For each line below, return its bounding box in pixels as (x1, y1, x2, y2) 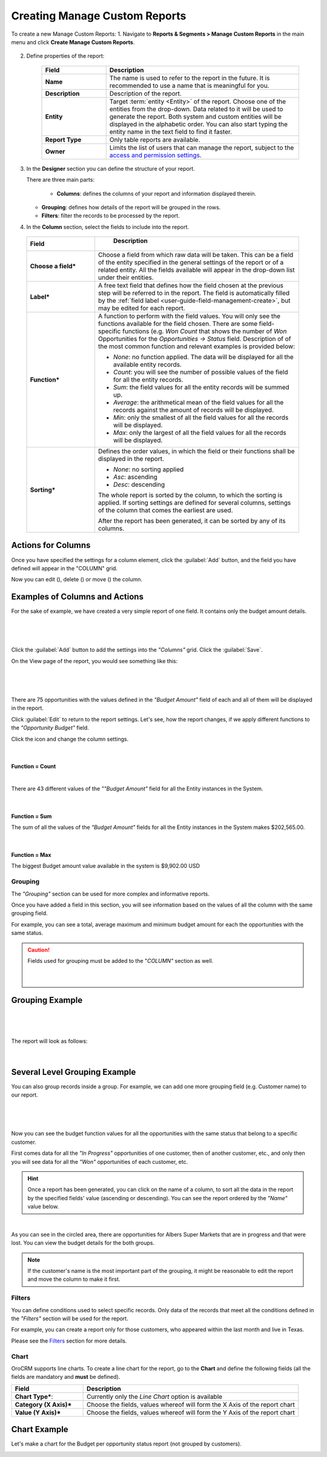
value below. (27, 1203, 59, 1211)
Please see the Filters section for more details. (11, 1337, 127, 1344)
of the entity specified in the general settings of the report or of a (97, 258, 284, 266)
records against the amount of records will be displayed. (113, 406, 274, 414)
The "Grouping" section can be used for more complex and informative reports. (11, 890, 210, 897)
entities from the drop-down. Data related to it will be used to (109, 105, 283, 113)
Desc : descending (113, 480, 165, 489)
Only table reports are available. (109, 135, 200, 144)
